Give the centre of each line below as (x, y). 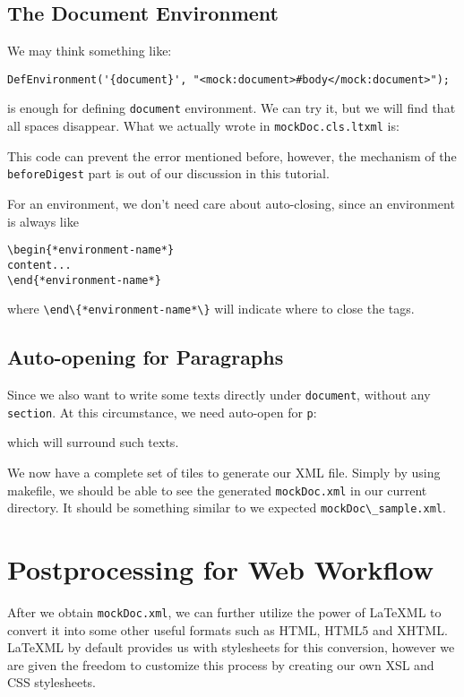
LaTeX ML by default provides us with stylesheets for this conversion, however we (231, 647)
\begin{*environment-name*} (91, 250)
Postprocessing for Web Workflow (220, 569)
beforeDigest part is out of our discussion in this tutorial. (168, 173)
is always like (43, 221)
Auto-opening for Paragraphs (146, 357)
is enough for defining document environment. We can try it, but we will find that (232, 108)
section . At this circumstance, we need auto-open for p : (162, 412)
